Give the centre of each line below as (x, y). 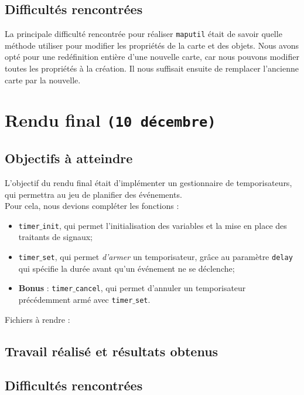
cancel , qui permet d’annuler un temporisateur (160, 288)
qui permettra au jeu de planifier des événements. (93, 194)
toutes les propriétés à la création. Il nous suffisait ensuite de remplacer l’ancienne (152, 68)
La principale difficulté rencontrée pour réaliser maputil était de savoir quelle (144, 34)
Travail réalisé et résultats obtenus (112, 351)
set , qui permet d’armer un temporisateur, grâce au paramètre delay (168, 256)
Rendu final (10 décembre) (110, 120)
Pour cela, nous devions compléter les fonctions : (92, 206)
